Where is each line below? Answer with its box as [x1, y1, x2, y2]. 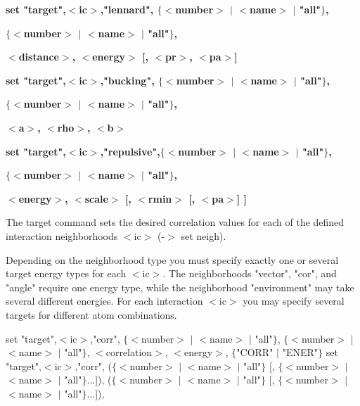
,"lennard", [100, 2, 154, 16]
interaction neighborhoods [6, 228, 118, 243]
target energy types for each [6, 266, 127, 281]
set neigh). [181, 228, 226, 243]
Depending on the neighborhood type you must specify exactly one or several [6, 252, 339, 267]
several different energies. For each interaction [6, 293, 203, 308]
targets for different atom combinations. [6, 307, 177, 322]
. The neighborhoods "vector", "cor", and [162, 266, 337, 281]
